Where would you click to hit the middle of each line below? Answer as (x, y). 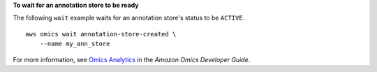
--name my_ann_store (75, 44)
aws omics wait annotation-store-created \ (101, 34)
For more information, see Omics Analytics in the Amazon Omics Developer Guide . (132, 59)
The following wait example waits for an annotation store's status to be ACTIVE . (129, 18)
